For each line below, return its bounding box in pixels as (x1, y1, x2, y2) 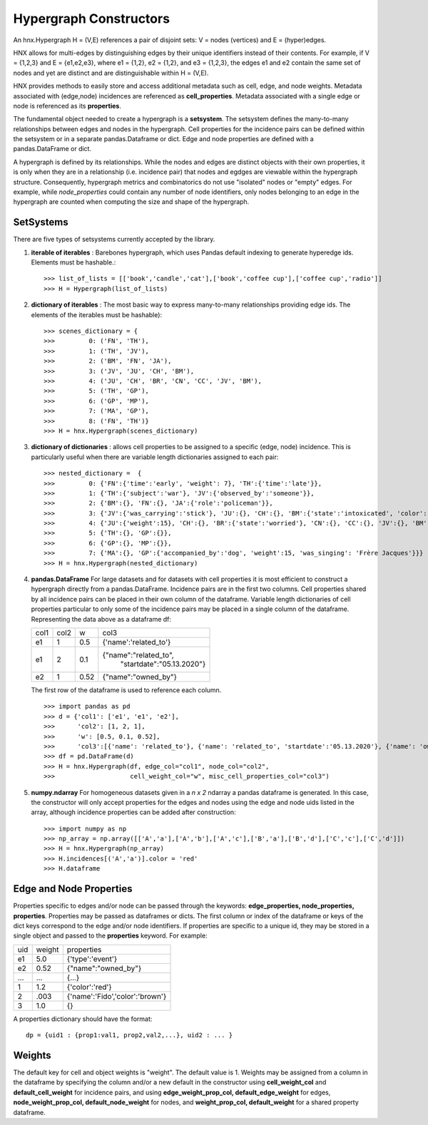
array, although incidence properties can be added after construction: (31, 808, 236, 816)
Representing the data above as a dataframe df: (31, 615, 171, 623)
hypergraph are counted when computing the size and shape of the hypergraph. (13, 197, 250, 206)
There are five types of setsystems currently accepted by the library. (13, 235, 215, 244)
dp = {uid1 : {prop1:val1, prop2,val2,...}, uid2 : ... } (26, 1031, 233, 1039)
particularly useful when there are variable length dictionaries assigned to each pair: (31, 453, 279, 461)
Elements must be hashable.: (31, 258, 116, 267)
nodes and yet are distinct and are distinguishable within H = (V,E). (13, 68, 209, 77)
